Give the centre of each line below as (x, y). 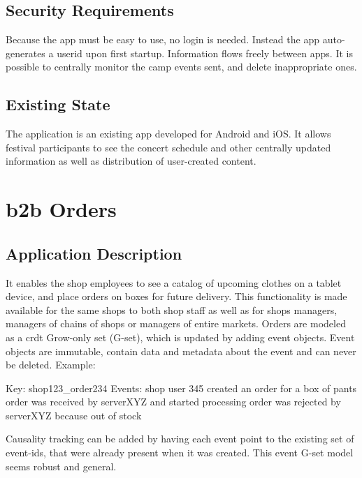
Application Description (94, 253)
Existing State (58, 104)
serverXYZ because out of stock (74, 415)
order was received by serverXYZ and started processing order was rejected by (173, 402)
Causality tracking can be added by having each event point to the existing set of (180, 439)
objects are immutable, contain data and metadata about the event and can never (181, 351)
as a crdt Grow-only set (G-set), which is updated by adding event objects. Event (180, 337)
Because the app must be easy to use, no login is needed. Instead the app (162, 39)
